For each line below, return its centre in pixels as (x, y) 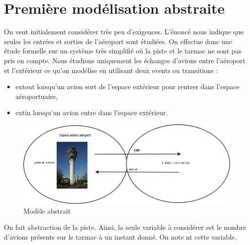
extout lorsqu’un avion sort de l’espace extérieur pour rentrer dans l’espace (127, 86)
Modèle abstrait (47, 210)
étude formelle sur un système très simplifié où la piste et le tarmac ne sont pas (123, 51)
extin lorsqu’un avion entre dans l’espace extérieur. (92, 112)
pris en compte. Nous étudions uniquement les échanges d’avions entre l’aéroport (125, 60)
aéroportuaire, (36, 96)
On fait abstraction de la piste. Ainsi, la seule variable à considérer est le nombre (125, 227)
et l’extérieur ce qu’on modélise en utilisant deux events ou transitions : (111, 70)
